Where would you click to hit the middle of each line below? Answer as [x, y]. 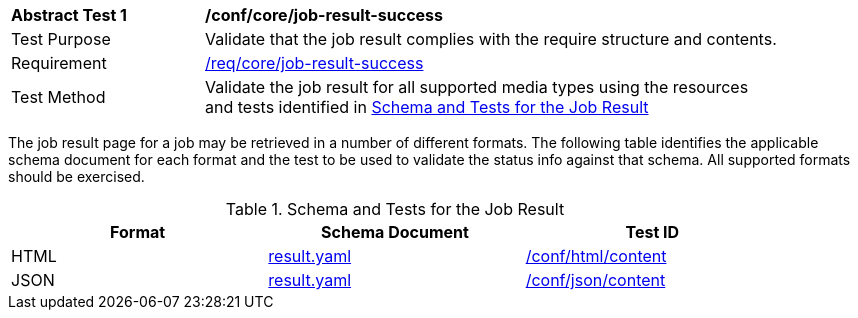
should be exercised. [76, 176]
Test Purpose [61, 39]
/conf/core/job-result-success [324, 15]
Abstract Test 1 [69, 15]
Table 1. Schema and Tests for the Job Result [395, 209]
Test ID [652, 232]
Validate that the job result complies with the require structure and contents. [491, 39]
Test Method [58, 97]
